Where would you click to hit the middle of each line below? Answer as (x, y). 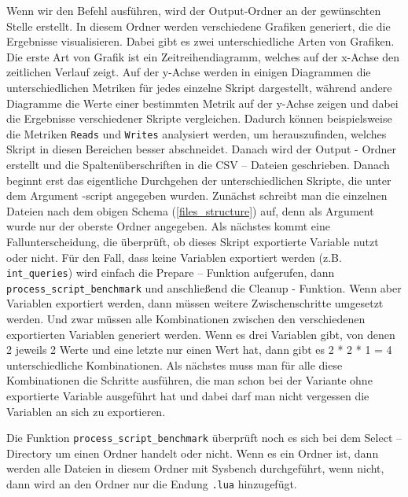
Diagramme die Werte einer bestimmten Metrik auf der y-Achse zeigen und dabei (202, 103)
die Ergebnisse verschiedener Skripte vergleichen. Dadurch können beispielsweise (199, 118)
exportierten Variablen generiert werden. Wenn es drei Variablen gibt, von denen (201, 334)
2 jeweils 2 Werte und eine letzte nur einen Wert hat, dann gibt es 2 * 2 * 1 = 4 (199, 350)
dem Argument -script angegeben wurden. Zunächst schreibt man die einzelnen (197, 195)
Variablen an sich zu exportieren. (86, 411)
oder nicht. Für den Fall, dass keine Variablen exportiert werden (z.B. (174, 257)
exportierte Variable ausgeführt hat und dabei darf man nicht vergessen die (188, 396)
